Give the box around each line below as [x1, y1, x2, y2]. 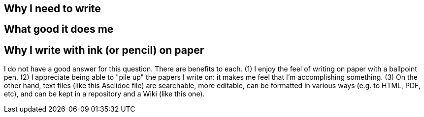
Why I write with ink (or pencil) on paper [4, 44, 204, 56]
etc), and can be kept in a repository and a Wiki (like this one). [4, 90, 205, 98]
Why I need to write [4, 2, 101, 15]
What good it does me [4, 23, 114, 36]
